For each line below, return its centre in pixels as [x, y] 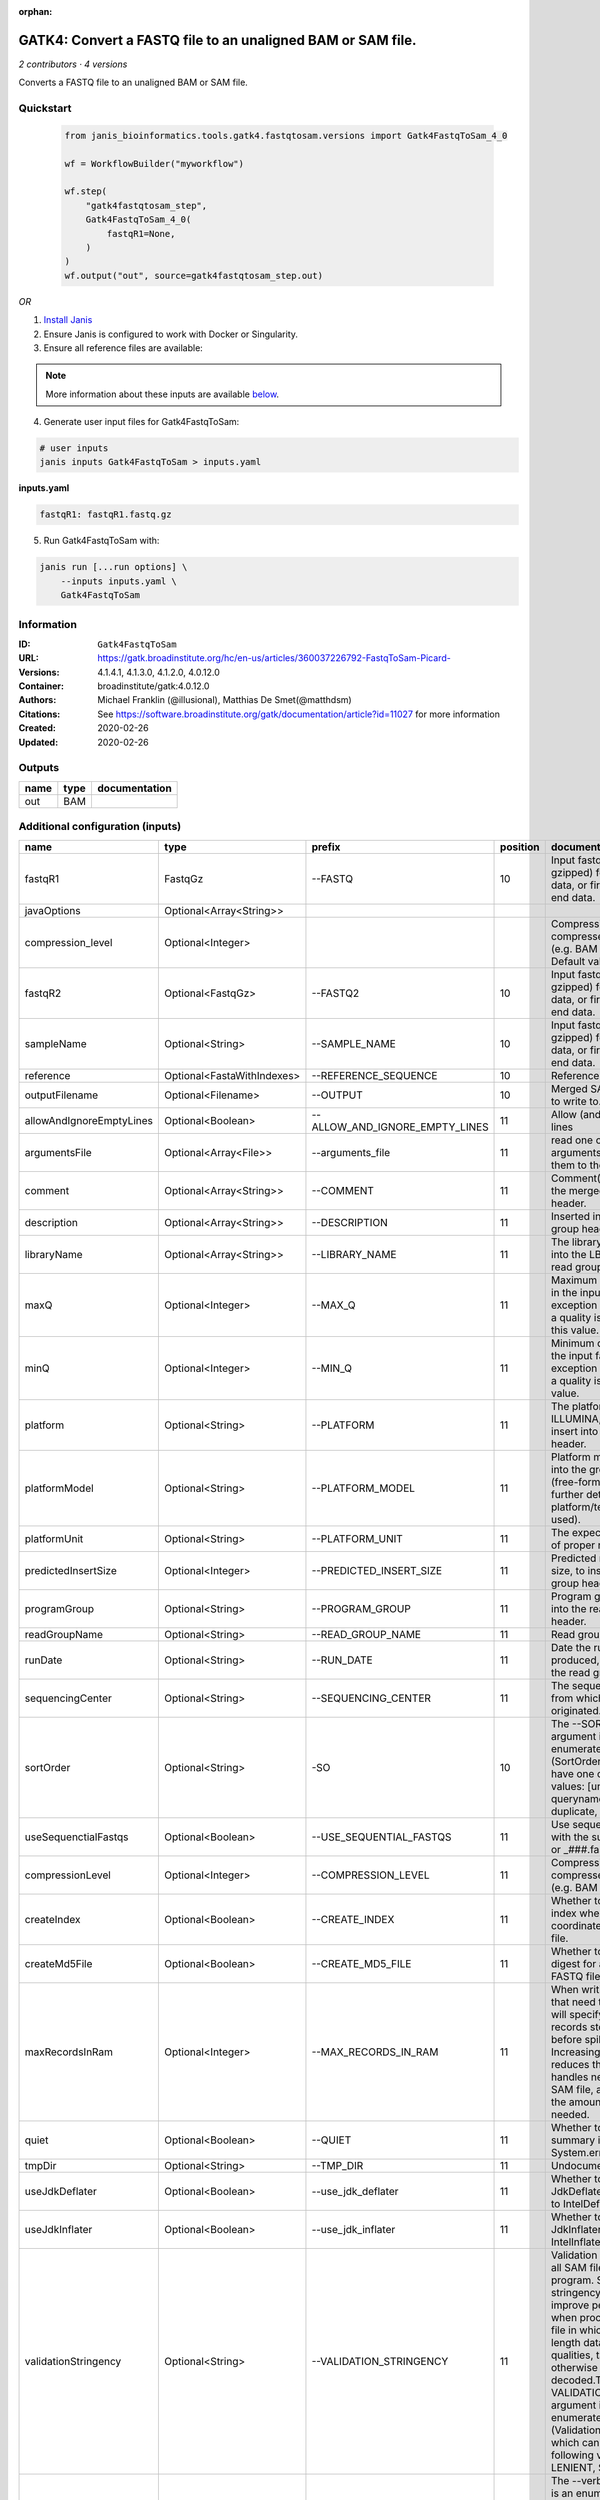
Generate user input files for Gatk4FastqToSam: [141, 422]
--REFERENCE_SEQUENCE [374, 1075]
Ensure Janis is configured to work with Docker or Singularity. [171, 334]
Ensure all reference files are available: [123, 347]
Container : [41, 686]
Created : [37, 728]
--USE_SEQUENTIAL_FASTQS [381, 1837]
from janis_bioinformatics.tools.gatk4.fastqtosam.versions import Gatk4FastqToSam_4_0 [286, 135]
